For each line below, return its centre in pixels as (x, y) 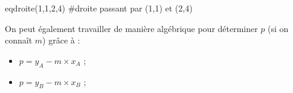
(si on (278, 28)
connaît (19, 40)
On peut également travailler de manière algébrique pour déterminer (131, 28)
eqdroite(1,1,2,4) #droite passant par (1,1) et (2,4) (99, 8)
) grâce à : (61, 40)
